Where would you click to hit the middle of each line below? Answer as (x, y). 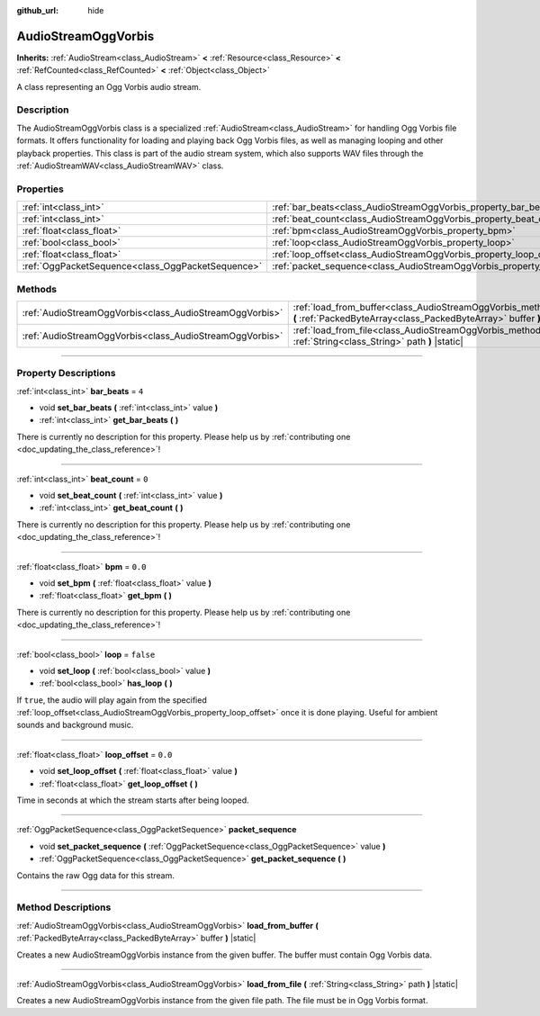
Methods (37, 289)
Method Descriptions (64, 907)
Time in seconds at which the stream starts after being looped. (133, 800)
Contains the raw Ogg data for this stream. (95, 875)
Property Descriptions (66, 373)
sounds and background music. (75, 725)
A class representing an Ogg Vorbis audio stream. (109, 86)
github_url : (37, 10)
